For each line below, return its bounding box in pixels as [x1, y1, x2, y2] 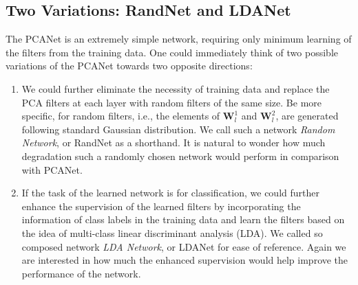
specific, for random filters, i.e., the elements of [21, 109, 220, 123]
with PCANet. [21, 162, 83, 176]
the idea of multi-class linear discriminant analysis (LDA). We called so [21, 225, 323, 240]
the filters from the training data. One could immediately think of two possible [6, 45, 338, 59]
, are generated [275, 109, 339, 123]
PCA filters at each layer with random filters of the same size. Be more [21, 95, 322, 109]
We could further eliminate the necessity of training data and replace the [21, 81, 330, 95]
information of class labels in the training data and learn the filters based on [21, 212, 345, 227]
